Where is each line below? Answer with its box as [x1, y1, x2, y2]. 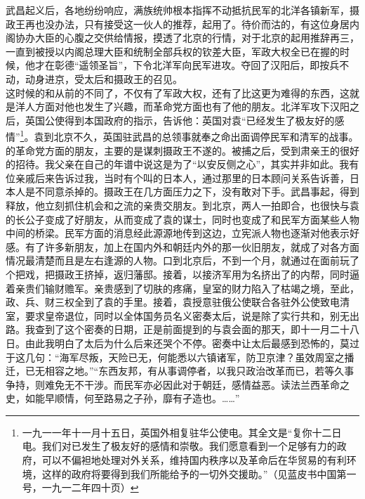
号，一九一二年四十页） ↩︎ [22, 480, 139, 495]
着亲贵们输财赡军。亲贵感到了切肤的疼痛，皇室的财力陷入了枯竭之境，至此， [6, 280, 359, 295]
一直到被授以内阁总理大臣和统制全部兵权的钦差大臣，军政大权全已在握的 [6, 44, 340, 58]
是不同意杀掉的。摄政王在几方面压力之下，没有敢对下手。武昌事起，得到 [25, 184, 359, 199]
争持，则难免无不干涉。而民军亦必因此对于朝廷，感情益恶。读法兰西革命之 [6, 377, 350, 391]
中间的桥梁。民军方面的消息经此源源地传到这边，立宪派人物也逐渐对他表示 [6, 226, 350, 240]
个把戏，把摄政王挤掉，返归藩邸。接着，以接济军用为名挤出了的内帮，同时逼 [6, 266, 359, 281]
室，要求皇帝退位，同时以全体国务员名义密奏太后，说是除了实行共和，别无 [6, 308, 350, 323]
